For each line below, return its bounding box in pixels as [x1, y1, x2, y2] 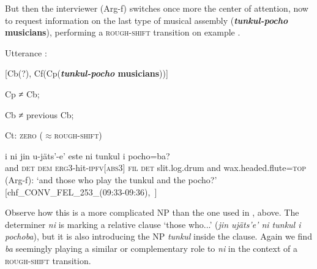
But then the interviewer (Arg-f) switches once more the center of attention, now [5, 2, 308, 14]
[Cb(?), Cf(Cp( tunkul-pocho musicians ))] [5, 67, 168, 80]
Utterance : [5, 46, 47, 59]
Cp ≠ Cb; [5, 87, 40, 100]
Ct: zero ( [5, 129, 43, 142]
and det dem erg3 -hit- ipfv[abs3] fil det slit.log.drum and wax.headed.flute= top [5, 161, 307, 174]
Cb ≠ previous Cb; [5, 108, 74, 121]
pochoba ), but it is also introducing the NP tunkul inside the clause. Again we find [5, 230, 312, 243]
